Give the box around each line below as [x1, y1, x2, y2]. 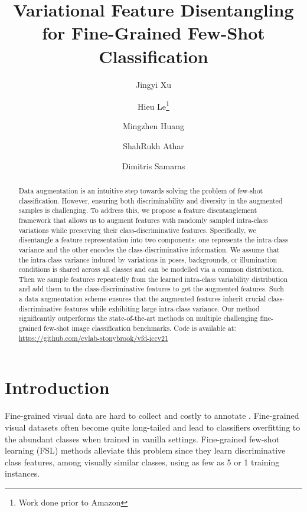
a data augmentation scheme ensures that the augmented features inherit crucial [18, 294, 266, 304]
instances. [5, 467, 40, 480]
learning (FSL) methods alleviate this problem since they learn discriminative [5, 444, 286, 457]
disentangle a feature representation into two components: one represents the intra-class [18, 235, 288, 245]
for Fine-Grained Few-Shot [42, 21, 265, 45]
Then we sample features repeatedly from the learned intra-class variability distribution [18, 274, 288, 284]
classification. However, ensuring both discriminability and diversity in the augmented [18, 195, 283, 205]
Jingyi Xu [135, 78, 172, 90]
